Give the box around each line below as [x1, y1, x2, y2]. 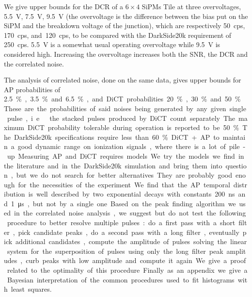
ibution [4, 189, 25, 199]
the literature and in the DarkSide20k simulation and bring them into [4, 160, 222, 170]
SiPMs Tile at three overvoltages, [142, 1, 241, 11]
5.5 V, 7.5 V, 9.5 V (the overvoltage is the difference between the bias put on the [4, 11, 248, 21]
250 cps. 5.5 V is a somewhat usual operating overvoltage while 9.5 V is [4, 39, 220, 49]
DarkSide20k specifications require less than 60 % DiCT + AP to [14, 132, 220, 142]
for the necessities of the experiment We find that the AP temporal [18, 179, 230, 189]
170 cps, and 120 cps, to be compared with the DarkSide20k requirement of [4, 30, 232, 40]
